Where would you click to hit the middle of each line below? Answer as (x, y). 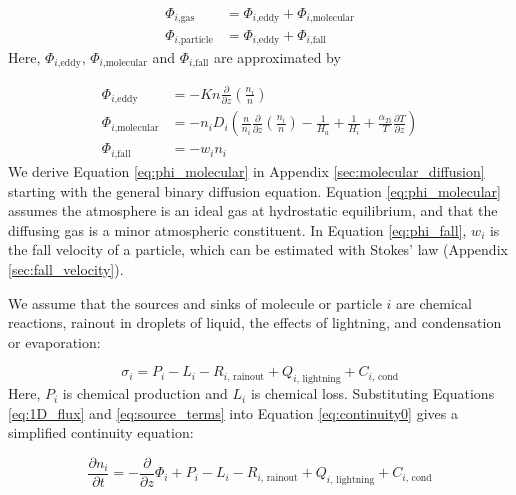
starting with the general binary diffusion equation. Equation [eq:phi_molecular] (254, 190)
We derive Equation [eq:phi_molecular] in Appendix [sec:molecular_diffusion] (246, 170)
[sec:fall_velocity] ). (66, 268)
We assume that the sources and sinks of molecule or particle (195, 302)
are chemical (434, 302)
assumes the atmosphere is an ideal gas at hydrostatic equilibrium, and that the (253, 210)
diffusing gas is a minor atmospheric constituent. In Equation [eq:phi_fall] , (237, 229)
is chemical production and (145, 393)
